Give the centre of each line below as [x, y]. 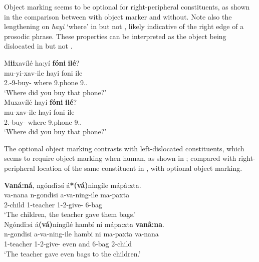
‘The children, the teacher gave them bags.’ [70, 214]
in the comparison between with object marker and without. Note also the [118, 16]
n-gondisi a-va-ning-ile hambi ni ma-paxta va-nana [81, 234]
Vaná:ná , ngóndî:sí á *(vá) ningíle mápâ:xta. [73, 185]
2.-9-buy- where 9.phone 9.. [46, 82]
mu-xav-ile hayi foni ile [39, 111]
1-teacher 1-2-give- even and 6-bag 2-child [68, 244]
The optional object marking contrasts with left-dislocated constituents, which [124, 148]
